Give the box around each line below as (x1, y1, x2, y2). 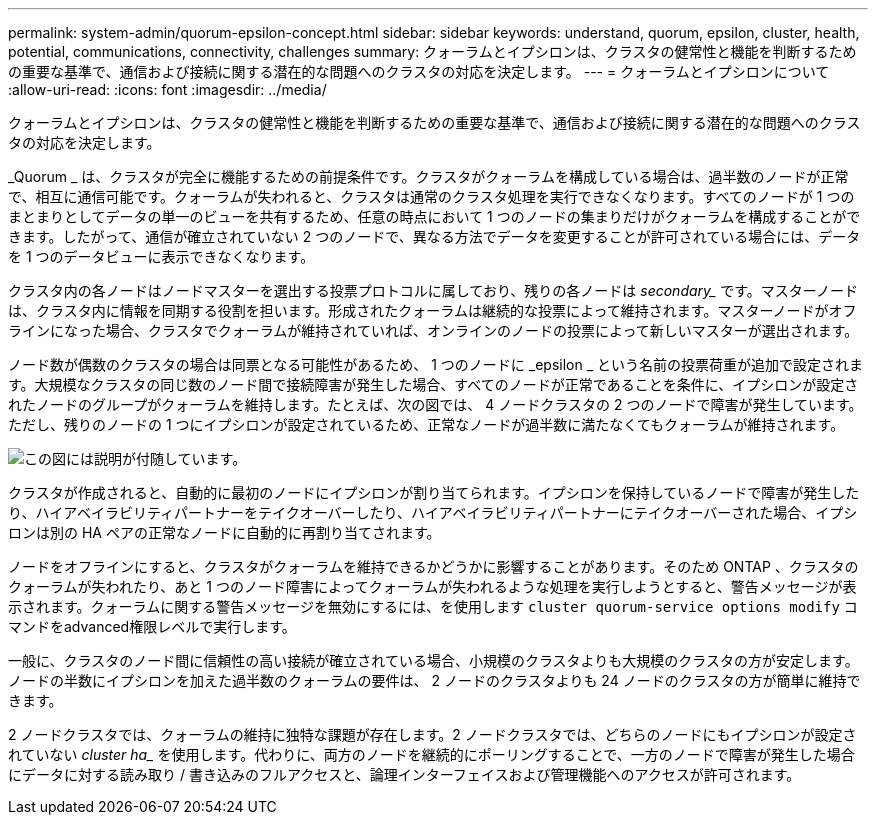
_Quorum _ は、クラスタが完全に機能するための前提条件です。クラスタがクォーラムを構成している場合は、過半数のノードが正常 (8, 168, 849, 185)
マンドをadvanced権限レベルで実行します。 (8, 618, 296, 635)
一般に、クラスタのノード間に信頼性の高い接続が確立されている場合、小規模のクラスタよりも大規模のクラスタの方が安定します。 (8, 652, 859, 669)
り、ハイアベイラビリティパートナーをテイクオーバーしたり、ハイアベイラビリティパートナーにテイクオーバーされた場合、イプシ (8, 504, 858, 521)
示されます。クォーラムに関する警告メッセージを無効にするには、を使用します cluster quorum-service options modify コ (8, 598, 858, 615)
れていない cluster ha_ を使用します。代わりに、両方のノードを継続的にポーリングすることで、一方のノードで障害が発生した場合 (8, 746, 855, 763)
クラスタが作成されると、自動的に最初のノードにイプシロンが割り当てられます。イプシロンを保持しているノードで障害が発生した (8, 484, 860, 501)
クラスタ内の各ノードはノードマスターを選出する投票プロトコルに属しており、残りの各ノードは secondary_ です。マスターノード (8, 282, 858, 299)
